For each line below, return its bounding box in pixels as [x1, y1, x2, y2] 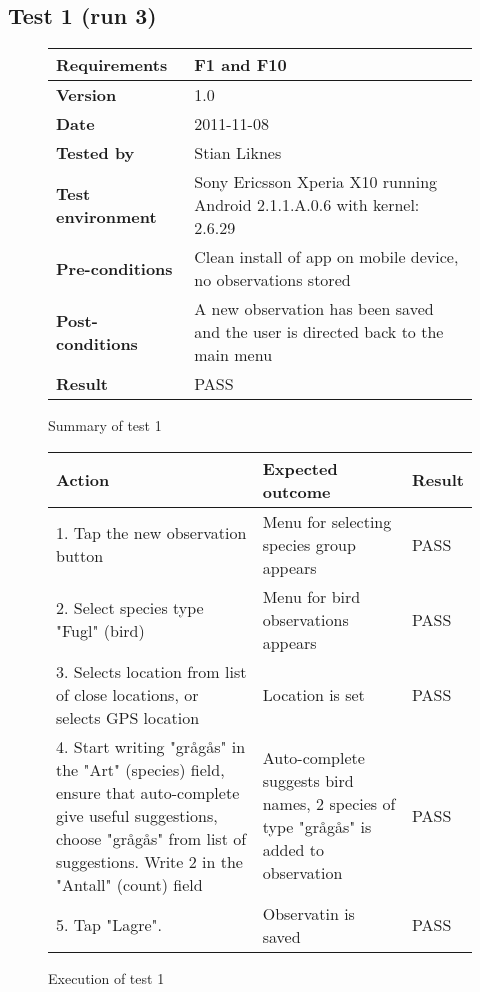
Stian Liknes [194, 141, 282, 165]
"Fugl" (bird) [56, 619, 145, 643]
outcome [262, 479, 331, 503]
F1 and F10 [194, 53, 287, 77]
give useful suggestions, [56, 803, 218, 827]
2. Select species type [56, 596, 204, 620]
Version [56, 83, 117, 107]
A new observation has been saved [194, 297, 434, 321]
